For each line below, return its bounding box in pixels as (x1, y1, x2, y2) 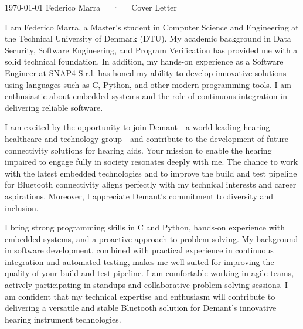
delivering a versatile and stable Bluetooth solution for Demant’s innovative (5, 301, 277, 314)
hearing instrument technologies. (5, 313, 121, 325)
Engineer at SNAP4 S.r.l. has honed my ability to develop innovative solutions (5, 66, 287, 79)
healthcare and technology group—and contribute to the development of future (5, 132, 288, 144)
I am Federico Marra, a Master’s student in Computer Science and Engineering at (5, 21, 299, 33)
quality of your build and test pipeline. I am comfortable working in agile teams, (5, 267, 294, 279)
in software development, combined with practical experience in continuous (5, 244, 274, 256)
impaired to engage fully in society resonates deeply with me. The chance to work (5, 155, 298, 168)
